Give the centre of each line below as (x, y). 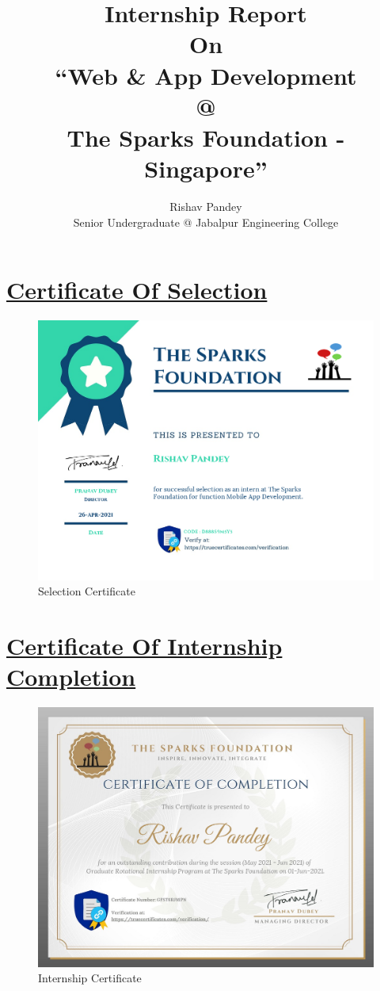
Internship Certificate (90, 978)
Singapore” (206, 168)
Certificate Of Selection (137, 290)
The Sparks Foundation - (206, 137)
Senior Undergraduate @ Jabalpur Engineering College (206, 222)
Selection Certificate (87, 591)
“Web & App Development (206, 75)
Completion (71, 677)
